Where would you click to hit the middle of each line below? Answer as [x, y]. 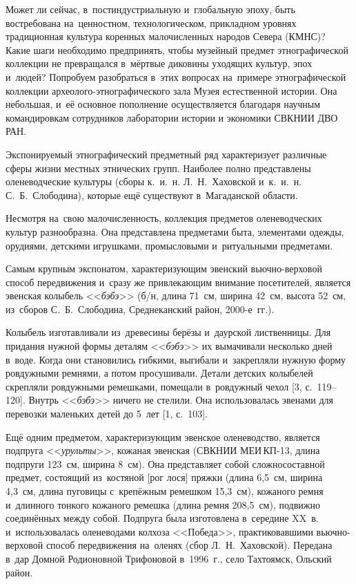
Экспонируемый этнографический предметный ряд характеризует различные [166, 154]
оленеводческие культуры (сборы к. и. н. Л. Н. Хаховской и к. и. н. [154, 181]
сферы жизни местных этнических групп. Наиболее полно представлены [158, 168]
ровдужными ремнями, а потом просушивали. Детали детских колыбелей [159, 373]
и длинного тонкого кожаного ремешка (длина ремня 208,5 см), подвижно [163, 504]
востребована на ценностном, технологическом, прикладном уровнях [151, 22]
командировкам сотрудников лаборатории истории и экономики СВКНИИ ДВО [172, 117]
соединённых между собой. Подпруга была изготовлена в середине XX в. [162, 518]
